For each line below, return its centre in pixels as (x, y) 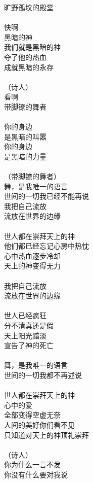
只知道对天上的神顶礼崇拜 (46, 435)
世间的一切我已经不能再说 (46, 196)
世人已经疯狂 (25, 315)
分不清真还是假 (29, 325)
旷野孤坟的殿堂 (29, 7)
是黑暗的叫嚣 (25, 136)
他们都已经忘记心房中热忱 (46, 246)
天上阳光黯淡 (25, 335)
